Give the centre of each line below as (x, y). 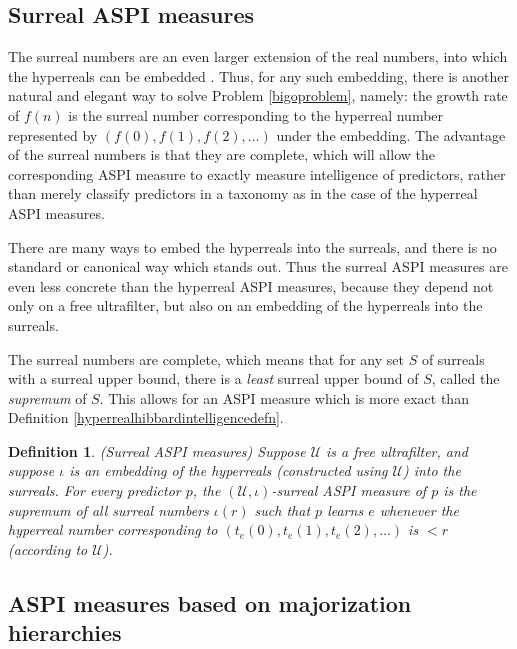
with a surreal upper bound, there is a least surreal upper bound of (213, 378)
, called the (465, 378)
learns (345, 509)
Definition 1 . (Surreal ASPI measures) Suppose (157, 450)
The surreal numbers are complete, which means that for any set (206, 358)
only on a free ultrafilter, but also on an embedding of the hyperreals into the (245, 305)
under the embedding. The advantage (391, 134)
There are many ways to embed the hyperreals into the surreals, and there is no (252, 246)
